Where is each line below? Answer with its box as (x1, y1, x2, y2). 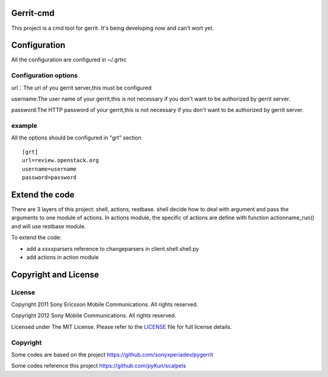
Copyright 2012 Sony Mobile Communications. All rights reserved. (11, 312, 176, 319)
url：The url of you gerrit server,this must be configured (11, 84, 152, 91)
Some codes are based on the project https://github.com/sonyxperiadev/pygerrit (11, 351, 214, 358)
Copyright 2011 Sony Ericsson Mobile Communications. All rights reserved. (11, 301, 199, 308)
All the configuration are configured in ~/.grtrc (11, 56, 127, 63)
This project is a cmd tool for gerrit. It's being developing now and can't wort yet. (11, 24, 214, 32)
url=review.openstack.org (22, 157, 100, 164)
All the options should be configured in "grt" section (11, 134, 142, 141)
